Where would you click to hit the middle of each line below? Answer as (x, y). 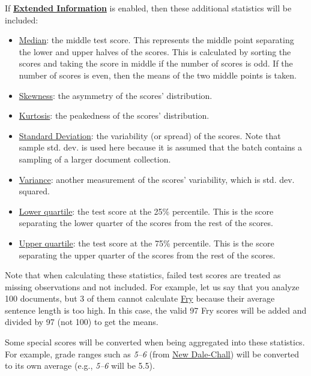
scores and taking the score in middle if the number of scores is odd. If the (156, 63)
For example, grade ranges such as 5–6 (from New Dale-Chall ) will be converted (152, 354)
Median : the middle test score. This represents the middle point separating (156, 40)
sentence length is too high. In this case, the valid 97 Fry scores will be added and (156, 310)
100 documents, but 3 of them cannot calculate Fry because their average (140, 298)
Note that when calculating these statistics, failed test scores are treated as (143, 275)
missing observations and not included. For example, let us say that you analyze (152, 286)
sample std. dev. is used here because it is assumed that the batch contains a (161, 147)
